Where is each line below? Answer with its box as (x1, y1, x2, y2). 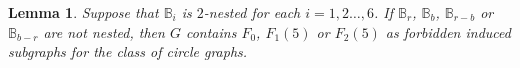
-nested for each (203, 2, 301, 22)
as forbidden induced (385, 21, 511, 42)
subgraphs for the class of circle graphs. (8, 41, 248, 62)
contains (185, 21, 237, 42)
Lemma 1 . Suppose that (8, 2, 159, 22)
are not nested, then (43, 21, 165, 42)
